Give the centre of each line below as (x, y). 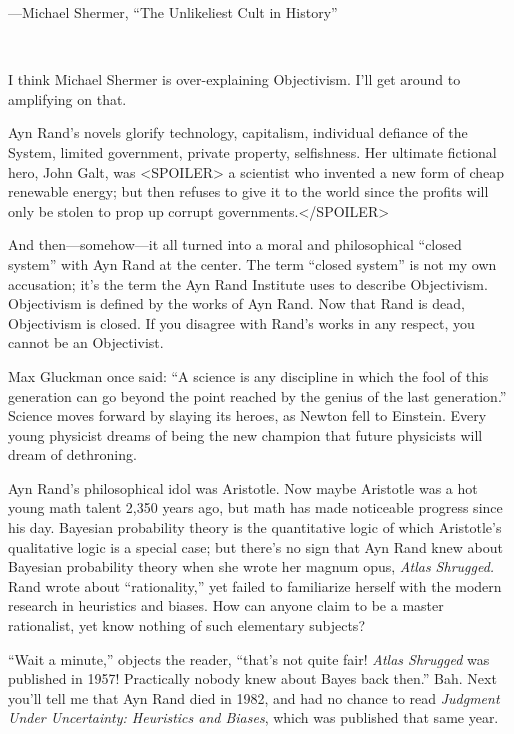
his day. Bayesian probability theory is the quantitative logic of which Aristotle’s (255, 527)
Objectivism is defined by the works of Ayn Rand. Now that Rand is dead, (236, 303)
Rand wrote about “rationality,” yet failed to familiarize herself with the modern (255, 585)
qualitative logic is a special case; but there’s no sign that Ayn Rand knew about (255, 546)
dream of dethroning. (72, 454)
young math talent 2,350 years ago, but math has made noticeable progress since (255, 507)
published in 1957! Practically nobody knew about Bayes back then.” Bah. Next (252, 678)
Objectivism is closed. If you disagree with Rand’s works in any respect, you (241, 322)
